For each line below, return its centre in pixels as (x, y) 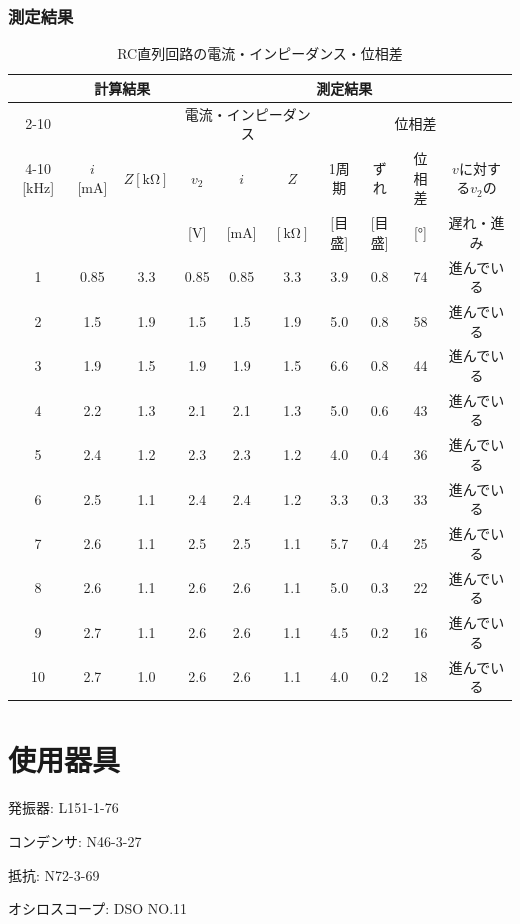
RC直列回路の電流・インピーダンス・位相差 (260, 53)
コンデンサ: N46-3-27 (75, 840)
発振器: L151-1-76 (63, 807)
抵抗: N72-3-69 (54, 874)
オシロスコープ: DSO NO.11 (98, 908)
